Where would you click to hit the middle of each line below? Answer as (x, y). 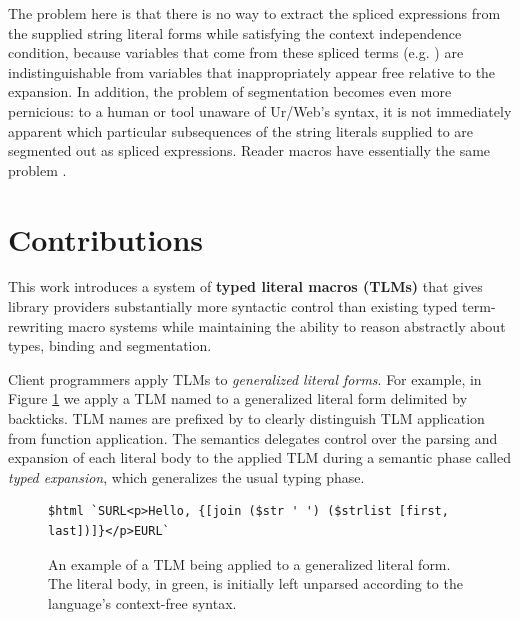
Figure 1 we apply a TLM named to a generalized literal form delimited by (238, 398)
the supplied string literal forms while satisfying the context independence (235, 32)
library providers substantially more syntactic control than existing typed (233, 306)
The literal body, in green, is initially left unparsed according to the (255, 583)
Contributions (106, 238)
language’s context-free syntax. (142, 602)
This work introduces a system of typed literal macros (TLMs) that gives (245, 286)
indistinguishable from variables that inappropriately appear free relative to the (252, 71)
